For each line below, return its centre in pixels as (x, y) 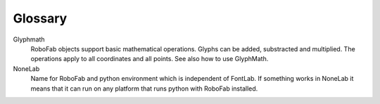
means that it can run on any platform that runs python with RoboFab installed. (144, 89)
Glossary (40, 18)
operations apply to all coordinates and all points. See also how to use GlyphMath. (150, 59)
